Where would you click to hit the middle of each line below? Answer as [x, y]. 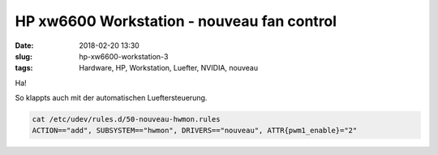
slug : [24, 56]
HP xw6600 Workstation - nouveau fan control [176, 21]
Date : [24, 45]
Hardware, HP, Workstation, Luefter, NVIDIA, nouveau [169, 68]
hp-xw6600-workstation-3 [124, 56]
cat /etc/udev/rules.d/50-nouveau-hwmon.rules [126, 119]
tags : [24, 68]
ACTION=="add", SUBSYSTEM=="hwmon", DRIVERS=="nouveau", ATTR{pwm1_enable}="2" [195, 131]
